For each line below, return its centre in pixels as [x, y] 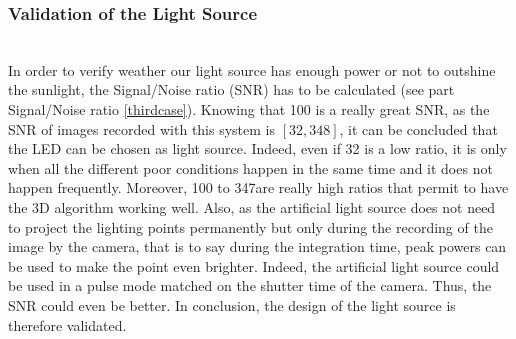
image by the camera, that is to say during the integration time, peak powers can [257, 246]
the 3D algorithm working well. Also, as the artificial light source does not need [252, 206]
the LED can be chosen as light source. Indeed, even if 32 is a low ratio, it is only [257, 148]
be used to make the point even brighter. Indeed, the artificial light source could [254, 265]
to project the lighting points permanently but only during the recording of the [250, 226]
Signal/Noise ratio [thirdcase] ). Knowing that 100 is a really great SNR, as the [249, 109]
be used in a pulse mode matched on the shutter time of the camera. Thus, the [250, 285]
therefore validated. [67, 324]
